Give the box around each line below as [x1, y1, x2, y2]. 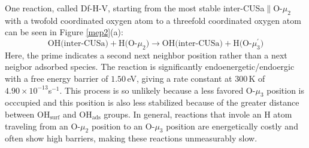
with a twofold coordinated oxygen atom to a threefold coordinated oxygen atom [5, 14, 301, 26]
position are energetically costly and [166, 119, 298, 132]
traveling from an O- [5, 119, 81, 132]
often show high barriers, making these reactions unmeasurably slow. [5, 132, 257, 144]
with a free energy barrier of [5, 72, 108, 85]
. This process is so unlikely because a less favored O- [59, 84, 256, 96]
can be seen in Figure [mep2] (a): [5, 26, 123, 38]
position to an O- [91, 119, 155, 132]
